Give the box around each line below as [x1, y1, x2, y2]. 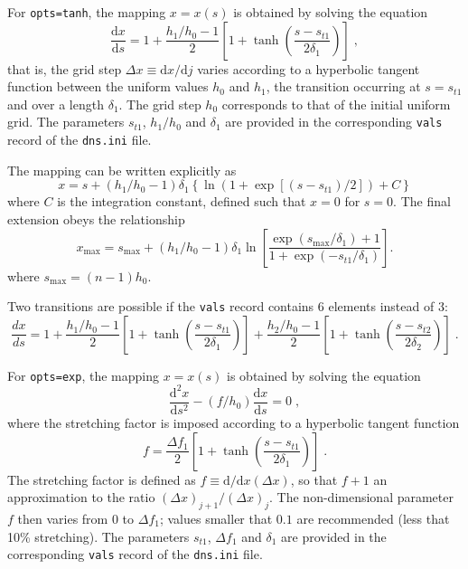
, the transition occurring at [266, 77, 421, 96]
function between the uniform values [7, 77, 209, 96]
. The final [393, 192, 451, 211]
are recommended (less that [296, 508, 450, 527]
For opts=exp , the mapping [7, 365, 159, 384]
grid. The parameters [7, 112, 125, 131]
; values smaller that [159, 508, 273, 527]
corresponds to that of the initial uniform [221, 94, 451, 113]
